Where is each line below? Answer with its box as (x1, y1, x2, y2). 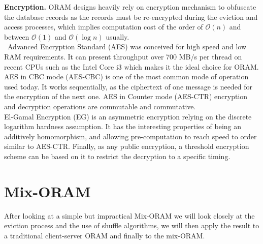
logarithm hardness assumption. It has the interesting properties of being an (4, 121, 242, 132)
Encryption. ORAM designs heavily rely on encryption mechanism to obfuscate (4, 2, 256, 12)
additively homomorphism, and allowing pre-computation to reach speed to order (4, 131, 257, 141)
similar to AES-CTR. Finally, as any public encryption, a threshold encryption (4, 141, 249, 151)
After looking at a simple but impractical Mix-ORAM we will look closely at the (4, 210, 255, 221)
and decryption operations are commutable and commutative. (4, 101, 196, 111)
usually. (106, 31, 129, 42)
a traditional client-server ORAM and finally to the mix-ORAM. (4, 230, 205, 240)
